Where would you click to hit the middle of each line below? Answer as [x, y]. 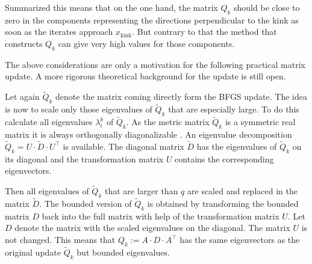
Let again [22, 97]
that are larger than [141, 191]
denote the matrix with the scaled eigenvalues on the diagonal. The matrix [152, 228]
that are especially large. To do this [234, 109]
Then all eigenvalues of [47, 191]
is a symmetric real [260, 122]
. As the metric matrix [168, 122]
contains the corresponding [224, 158]
